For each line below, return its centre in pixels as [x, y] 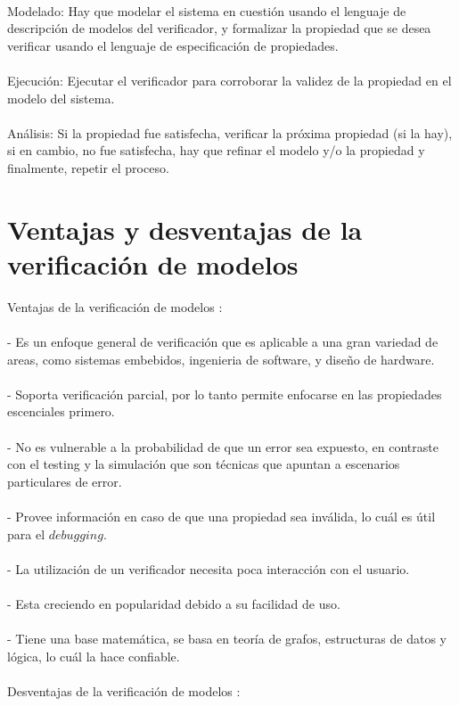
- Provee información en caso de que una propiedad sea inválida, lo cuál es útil [221, 516]
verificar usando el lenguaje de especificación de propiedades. [173, 45]
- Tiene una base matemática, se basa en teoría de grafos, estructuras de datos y [227, 639]
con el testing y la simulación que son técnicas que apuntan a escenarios [204, 464]
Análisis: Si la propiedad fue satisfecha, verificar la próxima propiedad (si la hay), [230, 132]
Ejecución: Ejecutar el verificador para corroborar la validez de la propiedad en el [229, 80]
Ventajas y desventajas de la [185, 229]
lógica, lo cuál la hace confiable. [94, 656]
